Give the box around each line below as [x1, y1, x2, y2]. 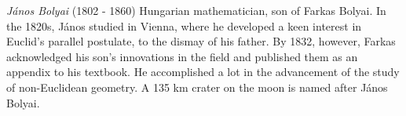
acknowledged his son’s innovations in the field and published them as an [6, 48, 358, 64]
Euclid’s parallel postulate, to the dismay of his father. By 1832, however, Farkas [6, 33, 396, 49]
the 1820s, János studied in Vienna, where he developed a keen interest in [6, 17, 362, 34]
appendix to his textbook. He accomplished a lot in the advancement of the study [6, 63, 400, 80]
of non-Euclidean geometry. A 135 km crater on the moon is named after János [6, 78, 388, 95]
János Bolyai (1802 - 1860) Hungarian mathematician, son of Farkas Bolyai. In [6, 2, 386, 18]
